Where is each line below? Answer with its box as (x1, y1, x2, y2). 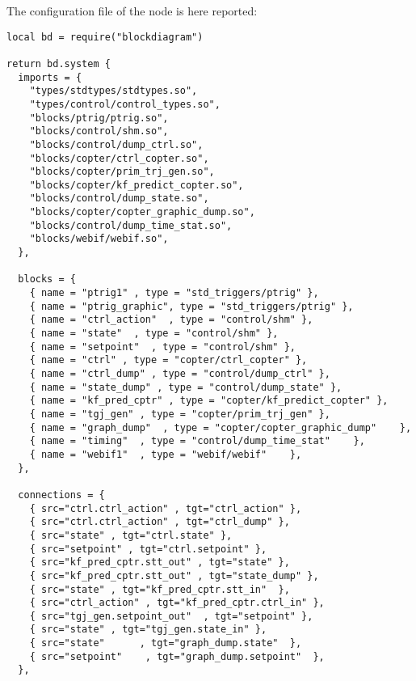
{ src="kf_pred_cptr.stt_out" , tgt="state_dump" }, (29, 569, 319, 582)
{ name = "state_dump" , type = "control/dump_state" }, (29, 381, 342, 393)
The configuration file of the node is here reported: (6, 2, 258, 19)
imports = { (18, 71, 82, 83)
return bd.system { (6, 57, 111, 70)
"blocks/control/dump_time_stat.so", (29, 219, 233, 231)
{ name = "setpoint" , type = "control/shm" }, (29, 340, 296, 353)
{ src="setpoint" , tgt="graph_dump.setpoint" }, (29, 650, 325, 662)
